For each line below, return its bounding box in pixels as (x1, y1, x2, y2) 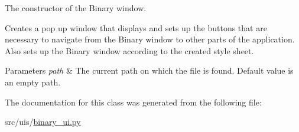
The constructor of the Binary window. (5, 2, 147, 14)
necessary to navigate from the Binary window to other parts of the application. (5, 33, 295, 45)
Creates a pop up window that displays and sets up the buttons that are (5, 21, 267, 34)
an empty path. (5, 75, 61, 88)
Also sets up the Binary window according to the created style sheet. (5, 44, 254, 57)
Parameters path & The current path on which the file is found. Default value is (5, 64, 294, 77)
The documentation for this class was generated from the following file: (5, 95, 262, 108)
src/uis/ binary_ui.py (5, 115, 81, 128)
